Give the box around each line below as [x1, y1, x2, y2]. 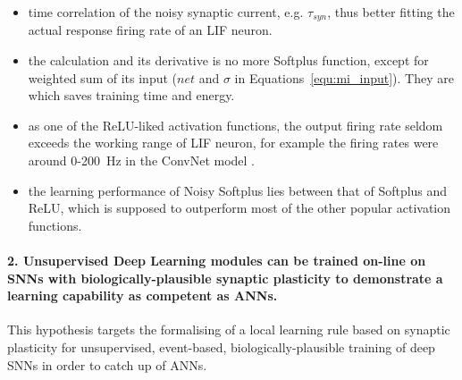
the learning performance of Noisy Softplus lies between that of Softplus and [28, 181, 448, 199]
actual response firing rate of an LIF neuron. [28, 21, 273, 39]
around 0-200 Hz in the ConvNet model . [28, 151, 255, 170]
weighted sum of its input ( [28, 68, 178, 87]
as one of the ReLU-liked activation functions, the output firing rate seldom [28, 115, 443, 134]
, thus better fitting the [327, 3, 455, 21]
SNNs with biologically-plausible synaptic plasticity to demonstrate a [7, 268, 443, 287]
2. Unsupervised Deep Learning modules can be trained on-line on [7, 250, 426, 269]
